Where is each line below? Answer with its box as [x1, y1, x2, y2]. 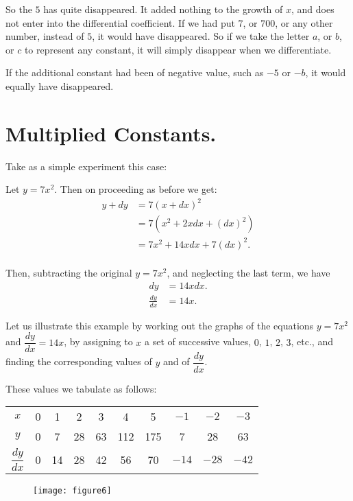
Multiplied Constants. [5, 119, 217, 147]
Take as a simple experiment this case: [5, 159, 167, 173]
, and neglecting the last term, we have [167, 266, 330, 279]
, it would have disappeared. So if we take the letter [92, 29, 310, 43]
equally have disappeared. [5, 78, 114, 93]
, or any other [275, 15, 333, 30]
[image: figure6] [33, 485, 112, 496]
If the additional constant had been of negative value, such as [5, 65, 264, 80]
